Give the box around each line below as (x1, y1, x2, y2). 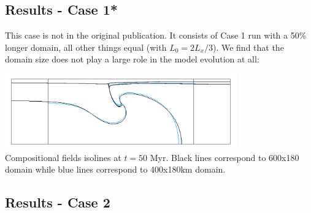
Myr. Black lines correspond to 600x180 (150, 151, 299, 163)
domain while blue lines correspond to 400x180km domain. (5, 163, 226, 176)
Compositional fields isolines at (5, 151, 121, 163)
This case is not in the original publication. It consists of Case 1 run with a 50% (5, 29, 307, 42)
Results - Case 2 (5, 193, 110, 212)
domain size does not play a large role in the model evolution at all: (5, 53, 259, 65)
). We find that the (212, 40, 284, 53)
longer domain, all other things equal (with (5, 40, 167, 53)
